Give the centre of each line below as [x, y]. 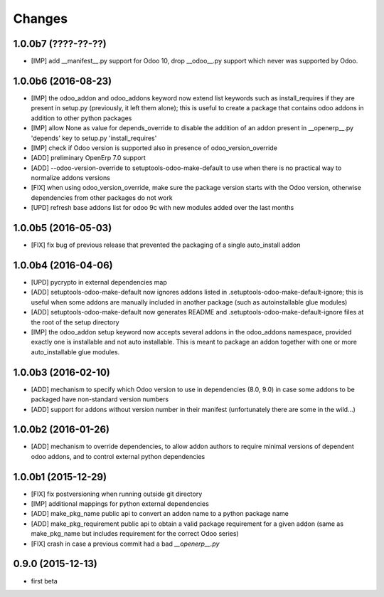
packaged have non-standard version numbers [100, 399]
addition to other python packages [81, 118]
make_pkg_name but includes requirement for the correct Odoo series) [135, 534]
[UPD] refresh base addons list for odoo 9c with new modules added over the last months [162, 208]
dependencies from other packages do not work [102, 197]
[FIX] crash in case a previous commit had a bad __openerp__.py [125, 544]
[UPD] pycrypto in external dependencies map [99, 282]
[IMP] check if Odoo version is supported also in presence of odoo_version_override [154, 148]
